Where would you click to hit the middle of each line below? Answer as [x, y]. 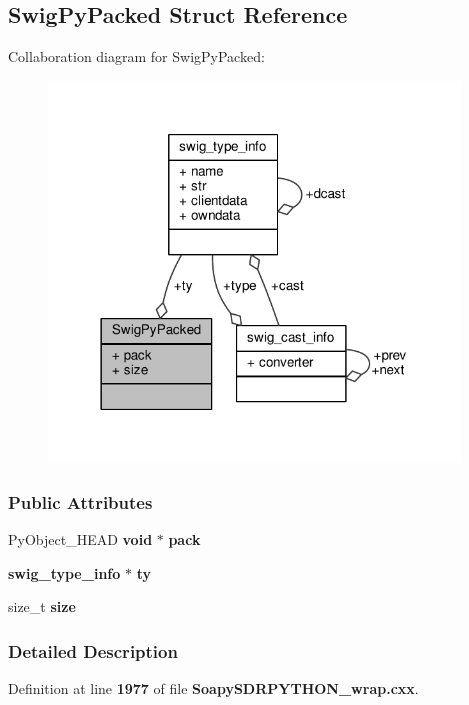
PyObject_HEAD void [80, 539]
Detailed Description [93, 650]
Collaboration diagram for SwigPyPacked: [136, 56]
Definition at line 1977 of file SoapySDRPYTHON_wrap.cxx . [213, 688]
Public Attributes [80, 501]
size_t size [42, 606]
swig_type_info [64, 572]
